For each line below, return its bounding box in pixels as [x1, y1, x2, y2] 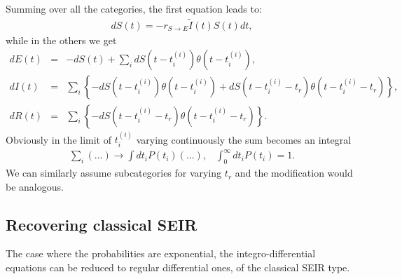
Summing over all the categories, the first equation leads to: [6, 1, 262, 15]
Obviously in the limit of [6, 132, 111, 147]
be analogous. [6, 179, 64, 193]
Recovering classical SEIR [6, 213, 197, 235]
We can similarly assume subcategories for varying [6, 165, 222, 180]
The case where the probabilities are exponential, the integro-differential [6, 246, 316, 261]
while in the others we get [6, 32, 117, 47]
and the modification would [235, 165, 353, 180]
